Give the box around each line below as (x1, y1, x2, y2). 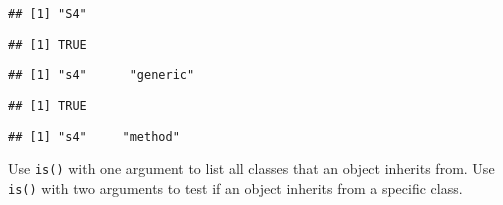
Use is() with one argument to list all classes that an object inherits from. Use (8, 158, 495, 179)
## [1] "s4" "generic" (8, 68, 195, 83)
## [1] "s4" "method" (8, 129, 180, 144)
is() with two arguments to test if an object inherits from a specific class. (8, 177, 463, 198)
